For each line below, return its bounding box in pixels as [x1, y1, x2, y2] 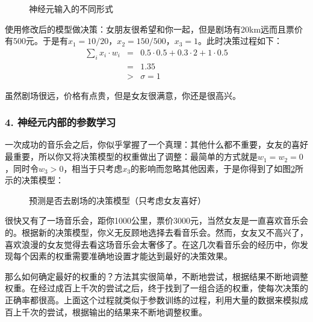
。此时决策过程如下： [198, 34, 283, 47]
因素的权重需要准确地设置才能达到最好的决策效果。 [29, 250, 232, 262]
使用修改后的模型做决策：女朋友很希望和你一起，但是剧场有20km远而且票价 [5, 22, 303, 35]
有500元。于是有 [5, 34, 68, 47]
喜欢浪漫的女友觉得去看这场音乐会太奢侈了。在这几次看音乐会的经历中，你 [5, 238, 300, 250]
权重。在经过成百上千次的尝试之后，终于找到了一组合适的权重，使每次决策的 [5, 282, 308, 294]
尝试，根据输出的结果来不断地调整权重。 [46, 305, 207, 318]
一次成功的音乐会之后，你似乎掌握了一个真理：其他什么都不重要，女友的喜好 [5, 138, 308, 151]
